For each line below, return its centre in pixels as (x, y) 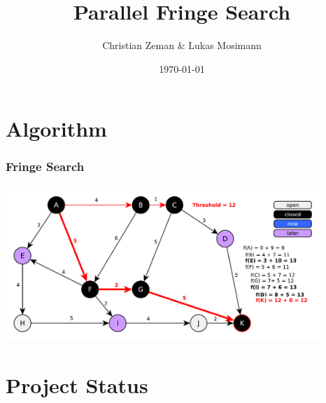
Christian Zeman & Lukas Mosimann (182, 45)
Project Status (77, 384)
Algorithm (56, 129)
